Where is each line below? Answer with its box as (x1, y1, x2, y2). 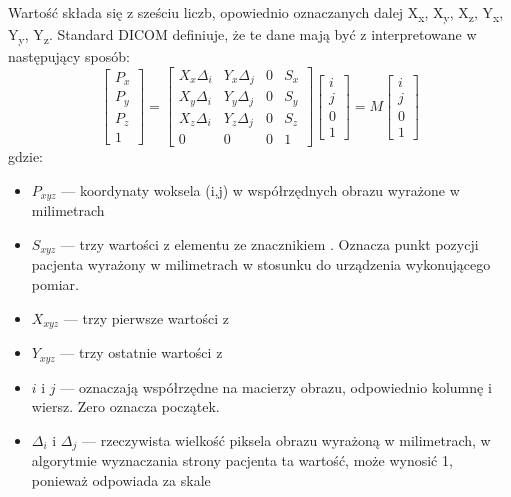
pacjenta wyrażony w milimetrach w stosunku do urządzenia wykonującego (31, 254, 491, 275)
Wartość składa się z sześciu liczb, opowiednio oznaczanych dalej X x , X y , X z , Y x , (8, 2, 504, 25)
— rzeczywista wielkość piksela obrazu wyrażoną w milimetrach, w (82, 429, 491, 450)
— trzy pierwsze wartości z (63, 307, 229, 328)
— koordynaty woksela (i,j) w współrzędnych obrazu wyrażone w (61, 179, 460, 200)
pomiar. (31, 274, 79, 295)
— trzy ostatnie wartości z (60, 342, 223, 363)
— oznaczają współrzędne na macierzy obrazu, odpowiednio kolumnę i (60, 376, 492, 397)
